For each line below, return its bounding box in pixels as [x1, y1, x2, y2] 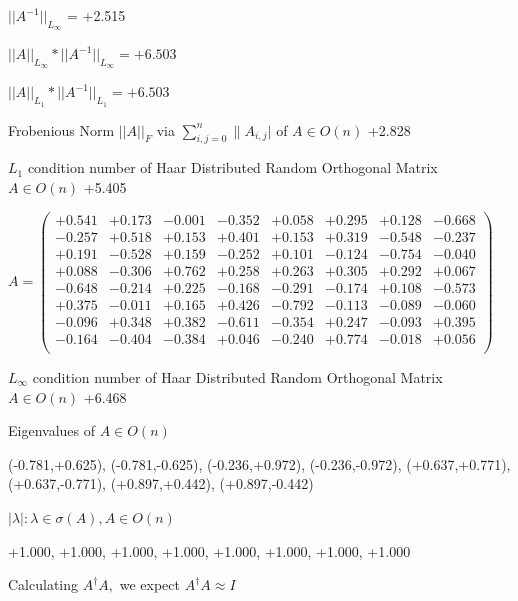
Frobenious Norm [8, 119, 115, 140]
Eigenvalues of [8, 420, 95, 441]
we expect [119, 574, 180, 595]
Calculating [8, 574, 79, 595]
